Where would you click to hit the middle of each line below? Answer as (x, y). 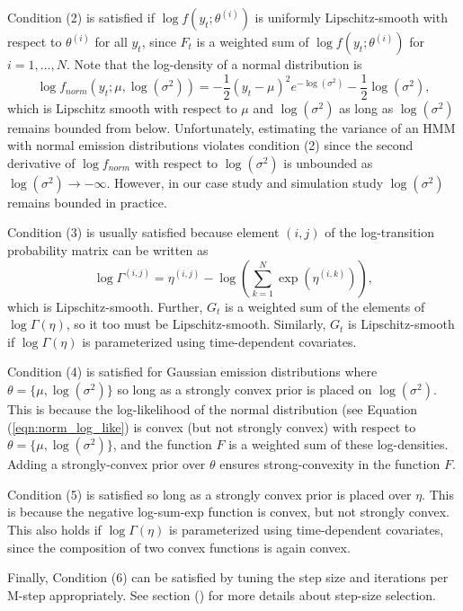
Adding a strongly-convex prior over (107, 464)
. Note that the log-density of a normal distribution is (214, 64)
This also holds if (54, 529)
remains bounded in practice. (87, 202)
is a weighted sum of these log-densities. (338, 444)
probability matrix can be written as (108, 250)
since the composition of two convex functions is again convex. (179, 547)
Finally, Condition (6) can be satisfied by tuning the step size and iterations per (228, 577)
